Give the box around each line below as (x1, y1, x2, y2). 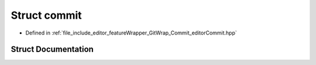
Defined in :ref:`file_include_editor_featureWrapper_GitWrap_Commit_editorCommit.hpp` (25, 29, 237, 36)
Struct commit (11, 9, 82, 22)
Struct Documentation (11, 45, 94, 54)
